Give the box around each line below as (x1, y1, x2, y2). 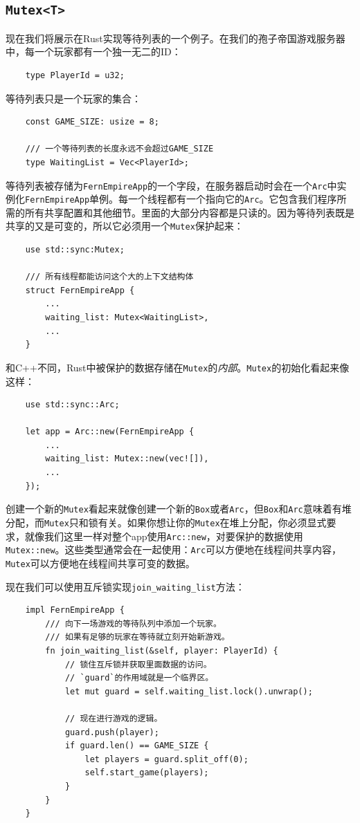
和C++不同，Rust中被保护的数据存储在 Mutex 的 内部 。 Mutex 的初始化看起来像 (6, 360, 350, 374)
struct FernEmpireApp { (25, 285, 135, 295)
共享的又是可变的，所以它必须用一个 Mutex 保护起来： (6, 219, 244, 233)
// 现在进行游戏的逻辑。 (64, 713, 163, 723)
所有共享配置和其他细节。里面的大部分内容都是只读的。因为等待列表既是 (24, 205, 354, 219)
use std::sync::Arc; (25, 400, 120, 410)
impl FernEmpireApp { (25, 605, 125, 616)
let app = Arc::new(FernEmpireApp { (25, 427, 195, 437)
